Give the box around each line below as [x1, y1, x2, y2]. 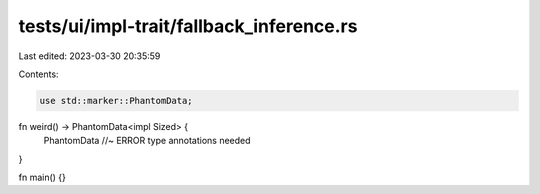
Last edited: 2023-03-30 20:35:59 [18, 50, 161, 62]
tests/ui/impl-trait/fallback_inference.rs [18, 15, 358, 37]
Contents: [18, 68, 59, 80]
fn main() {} [18, 171, 67, 184]
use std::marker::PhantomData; [39, 95, 194, 106]
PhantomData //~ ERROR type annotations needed [43, 135, 251, 147]
